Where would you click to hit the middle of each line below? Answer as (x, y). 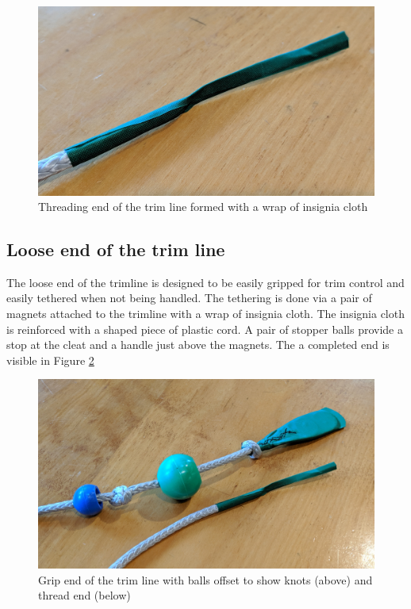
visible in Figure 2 (50, 360)
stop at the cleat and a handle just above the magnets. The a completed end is (198, 345)
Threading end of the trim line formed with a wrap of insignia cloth (203, 207)
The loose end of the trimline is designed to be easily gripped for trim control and (205, 282)
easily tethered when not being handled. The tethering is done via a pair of (189, 298)
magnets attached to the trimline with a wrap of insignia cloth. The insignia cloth (205, 314)
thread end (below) (85, 595)
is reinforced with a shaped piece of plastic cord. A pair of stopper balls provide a (205, 329)
